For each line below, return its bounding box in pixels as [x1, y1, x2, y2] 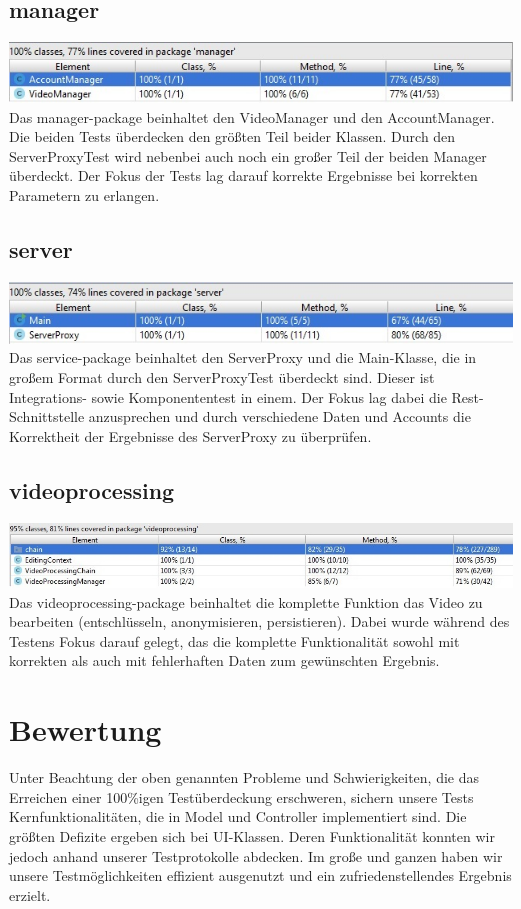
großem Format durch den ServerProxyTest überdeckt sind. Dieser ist [9, 367, 435, 388]
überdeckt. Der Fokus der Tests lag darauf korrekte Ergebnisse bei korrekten [9, 165, 478, 186]
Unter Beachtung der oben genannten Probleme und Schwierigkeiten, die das [9, 767, 480, 788]
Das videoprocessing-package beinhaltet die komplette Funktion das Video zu [9, 591, 483, 612]
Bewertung [9, 709, 162, 750]
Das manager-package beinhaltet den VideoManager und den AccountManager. [9, 106, 495, 127]
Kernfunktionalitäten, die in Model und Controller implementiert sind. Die [9, 806, 467, 827]
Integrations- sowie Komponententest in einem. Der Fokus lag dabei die [9, 386, 447, 407]
